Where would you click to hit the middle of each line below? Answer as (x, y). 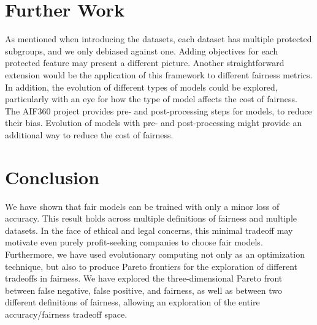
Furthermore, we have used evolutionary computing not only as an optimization (155, 254)
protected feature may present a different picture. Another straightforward (145, 63)
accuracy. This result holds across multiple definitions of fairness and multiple (151, 218)
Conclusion (52, 177)
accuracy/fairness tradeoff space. (66, 314)
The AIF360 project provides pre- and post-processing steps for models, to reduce (158, 110)
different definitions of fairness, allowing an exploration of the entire (132, 302)
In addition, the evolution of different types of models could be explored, (141, 87)
